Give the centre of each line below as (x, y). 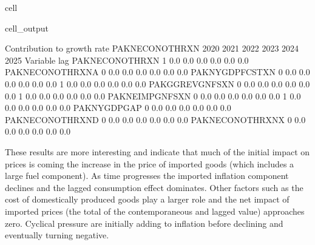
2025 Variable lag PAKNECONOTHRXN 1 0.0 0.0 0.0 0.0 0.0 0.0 (127, 60)
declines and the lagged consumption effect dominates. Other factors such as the (154, 187)
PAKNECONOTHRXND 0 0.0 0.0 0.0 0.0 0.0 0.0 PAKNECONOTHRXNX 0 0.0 (155, 119)
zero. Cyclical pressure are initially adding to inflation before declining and (144, 223)
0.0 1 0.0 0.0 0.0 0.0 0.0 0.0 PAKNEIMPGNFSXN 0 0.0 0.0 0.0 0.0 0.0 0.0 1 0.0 (153, 96)
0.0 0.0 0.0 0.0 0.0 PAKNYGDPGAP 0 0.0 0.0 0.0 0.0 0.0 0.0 (118, 108)
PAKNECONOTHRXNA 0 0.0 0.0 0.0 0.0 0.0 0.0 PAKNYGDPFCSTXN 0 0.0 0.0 (157, 72)
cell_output (27, 28)
